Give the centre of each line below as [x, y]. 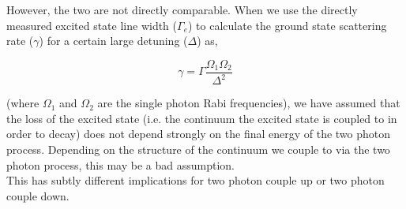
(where [23, 103]
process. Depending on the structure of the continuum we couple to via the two [198, 149]
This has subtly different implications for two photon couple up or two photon [195, 180]
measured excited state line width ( [92, 25]
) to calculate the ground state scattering [288, 25]
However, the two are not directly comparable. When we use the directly [182, 9]
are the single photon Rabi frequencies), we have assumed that [249, 103]
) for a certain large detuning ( [113, 41]
